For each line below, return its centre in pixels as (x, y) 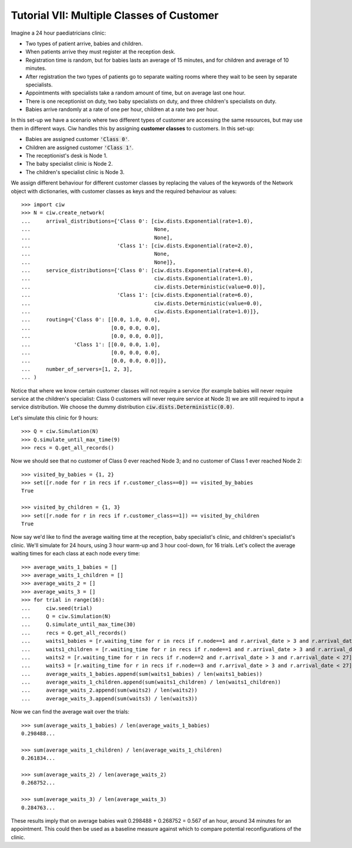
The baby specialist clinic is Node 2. (69, 164)
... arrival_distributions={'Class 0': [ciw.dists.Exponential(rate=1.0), (137, 221)
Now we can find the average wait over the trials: (70, 712)
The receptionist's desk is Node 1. (67, 156)
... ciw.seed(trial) (57, 608)
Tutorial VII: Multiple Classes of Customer (115, 15)
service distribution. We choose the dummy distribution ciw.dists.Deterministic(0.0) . (123, 407)
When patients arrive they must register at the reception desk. (101, 52)
